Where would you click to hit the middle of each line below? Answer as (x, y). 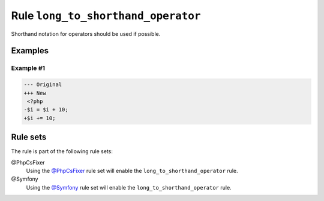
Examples (30, 51)
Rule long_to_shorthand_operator (106, 16)
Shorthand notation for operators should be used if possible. (86, 33)
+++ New (35, 93)
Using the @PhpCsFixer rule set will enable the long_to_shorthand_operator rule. (132, 170)
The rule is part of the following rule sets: (62, 151)
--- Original (43, 85)
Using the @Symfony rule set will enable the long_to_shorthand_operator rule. (129, 187)
